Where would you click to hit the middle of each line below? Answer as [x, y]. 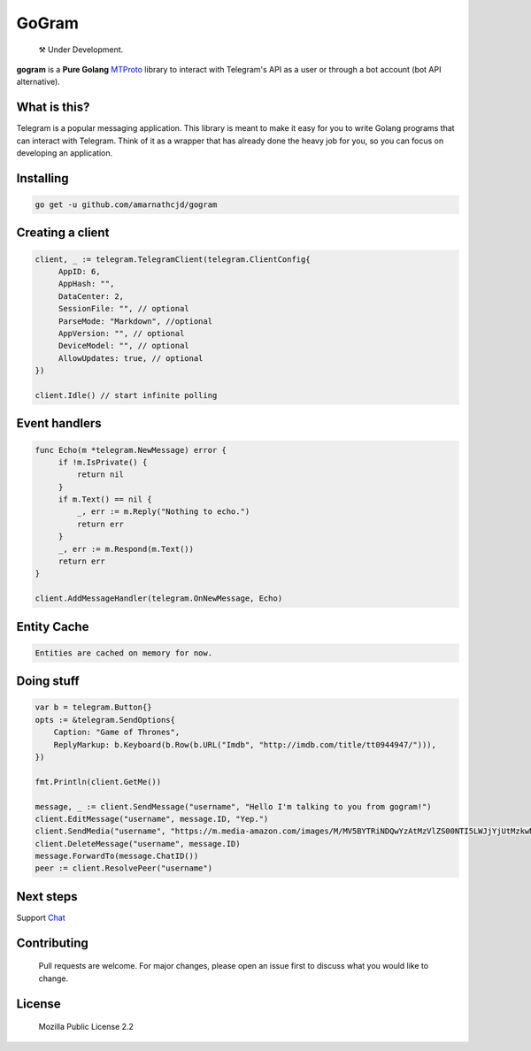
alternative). [38, 82]
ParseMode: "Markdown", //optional [135, 321]
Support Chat [41, 917]
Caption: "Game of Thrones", [117, 733]
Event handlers [59, 423]
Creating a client [63, 233]
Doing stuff [48, 681]
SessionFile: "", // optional [123, 309]
